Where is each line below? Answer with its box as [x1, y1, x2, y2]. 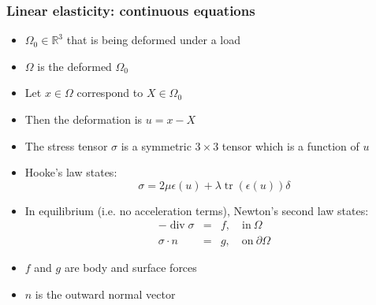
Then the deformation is [24, 111, 143, 127]
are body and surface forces [64, 259, 197, 276]
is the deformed [37, 58, 112, 74]
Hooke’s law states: [24, 164, 117, 180]
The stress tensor [24, 137, 108, 154]
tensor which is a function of [222, 137, 359, 154]
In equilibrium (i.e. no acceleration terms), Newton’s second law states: [24, 202, 369, 218]
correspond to [76, 84, 143, 101]
